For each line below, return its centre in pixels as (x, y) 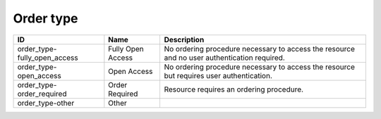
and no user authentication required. (224, 58)
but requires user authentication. (218, 75)
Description (184, 39)
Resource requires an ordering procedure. (234, 89)
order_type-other (46, 103)
